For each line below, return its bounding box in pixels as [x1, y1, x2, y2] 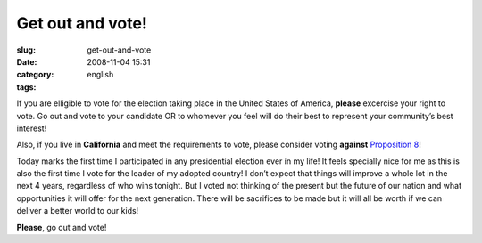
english [87, 69, 114, 80]
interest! [16, 123, 47, 134]
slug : [16, 45, 36, 55]
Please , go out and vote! [16, 222, 107, 232]
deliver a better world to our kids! [16, 206, 139, 216]
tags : [16, 81, 37, 93]
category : [16, 69, 54, 80]
